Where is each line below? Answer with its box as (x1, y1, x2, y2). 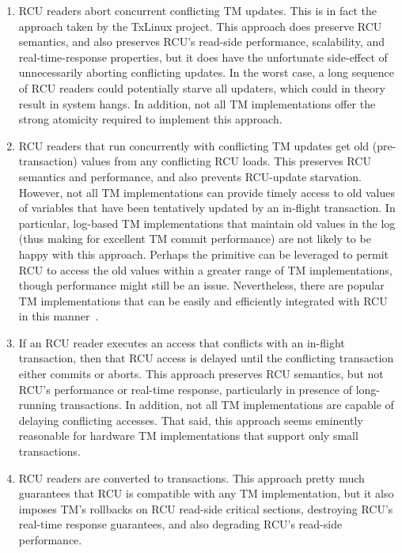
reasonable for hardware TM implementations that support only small (18, 427, 358, 444)
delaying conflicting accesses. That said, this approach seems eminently (18, 411, 363, 428)
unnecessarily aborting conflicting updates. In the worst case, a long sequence (18, 64, 395, 81)
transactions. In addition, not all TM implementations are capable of (59, 396, 394, 413)
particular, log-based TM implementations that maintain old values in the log (18, 214, 396, 231)
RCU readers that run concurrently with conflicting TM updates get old (18, 137, 370, 153)
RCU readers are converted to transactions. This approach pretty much (18, 469, 365, 486)
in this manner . (18, 308, 99, 324)
